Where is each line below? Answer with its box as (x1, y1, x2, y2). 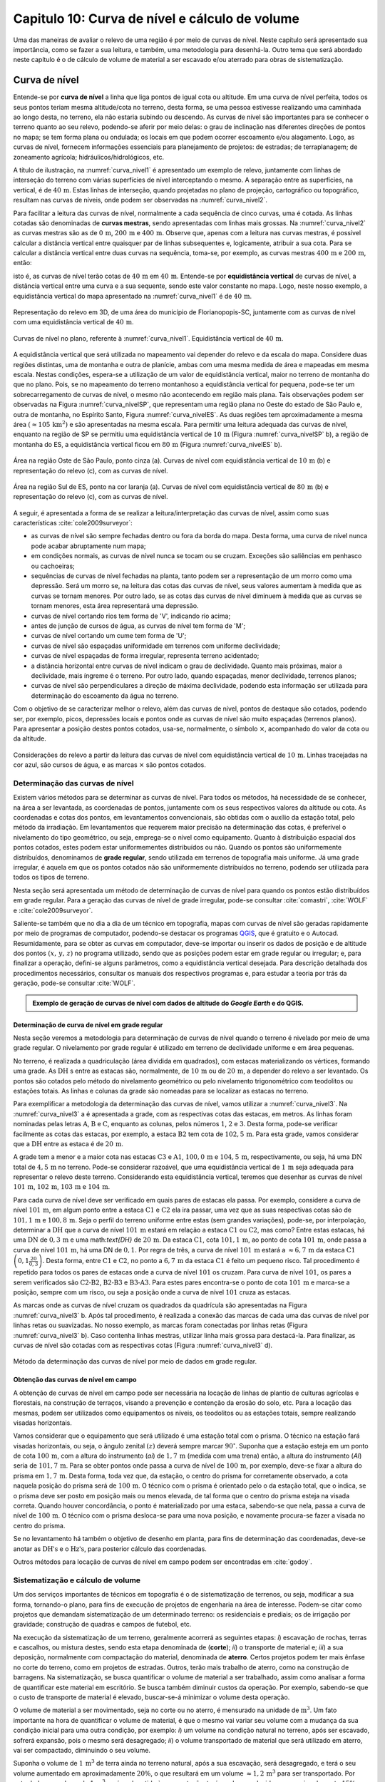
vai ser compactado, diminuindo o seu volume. (13, 1746, 151, 1754)
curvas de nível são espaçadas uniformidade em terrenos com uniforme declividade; (31, 642, 281, 650)
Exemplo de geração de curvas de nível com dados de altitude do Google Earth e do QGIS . (32, 999, 304, 1007)
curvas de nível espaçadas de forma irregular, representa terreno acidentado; (31, 651, 260, 660)
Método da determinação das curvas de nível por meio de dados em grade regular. (13, 1357, 257, 1366)
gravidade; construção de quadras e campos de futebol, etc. (13, 1620, 192, 1629)
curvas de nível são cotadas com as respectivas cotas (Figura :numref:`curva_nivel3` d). (13, 1341, 273, 1349)
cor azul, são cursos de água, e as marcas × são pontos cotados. (13, 761, 207, 769)
